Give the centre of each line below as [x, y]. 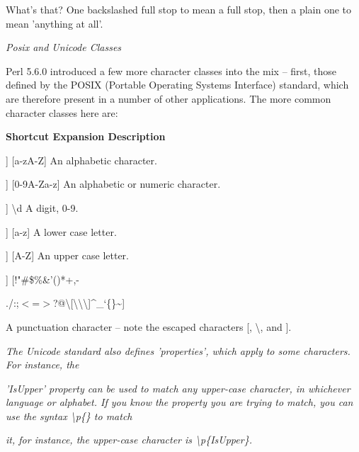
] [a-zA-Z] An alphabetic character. [81, 160]
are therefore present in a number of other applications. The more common [169, 98]
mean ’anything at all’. [55, 23]
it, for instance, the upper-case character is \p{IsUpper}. [129, 440]
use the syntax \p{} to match [69, 416]
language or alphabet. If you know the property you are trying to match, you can [179, 402]
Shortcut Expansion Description [86, 136]
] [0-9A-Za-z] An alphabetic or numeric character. [113, 184]
